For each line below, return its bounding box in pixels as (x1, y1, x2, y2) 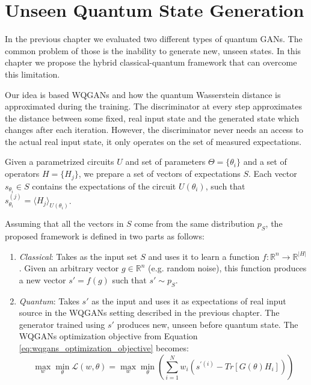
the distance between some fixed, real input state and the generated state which (5, 111, 300, 124)
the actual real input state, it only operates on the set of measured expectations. (5, 135, 302, 147)
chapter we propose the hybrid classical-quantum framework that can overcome (5, 56, 297, 69)
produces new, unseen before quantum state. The (117, 318, 298, 330)
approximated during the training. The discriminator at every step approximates (5, 100, 303, 112)
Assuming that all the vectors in (5, 217, 124, 230)
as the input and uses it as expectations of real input (91, 294, 286, 307)
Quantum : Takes (19, 294, 79, 307)
